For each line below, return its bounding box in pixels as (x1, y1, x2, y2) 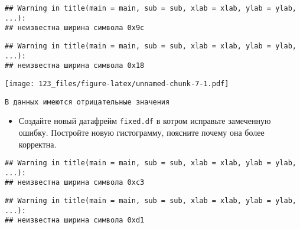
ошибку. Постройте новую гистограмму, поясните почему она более (18, 126, 265, 138)
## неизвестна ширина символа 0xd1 (5, 216, 145, 225)
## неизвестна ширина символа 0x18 (5, 61, 145, 70)
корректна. (18, 138, 57, 150)
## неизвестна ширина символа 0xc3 (5, 178, 145, 187)
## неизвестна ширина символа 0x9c (5, 24, 145, 32)
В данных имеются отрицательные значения (5, 97, 170, 106)
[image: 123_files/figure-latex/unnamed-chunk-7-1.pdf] (5, 79, 229, 88)
